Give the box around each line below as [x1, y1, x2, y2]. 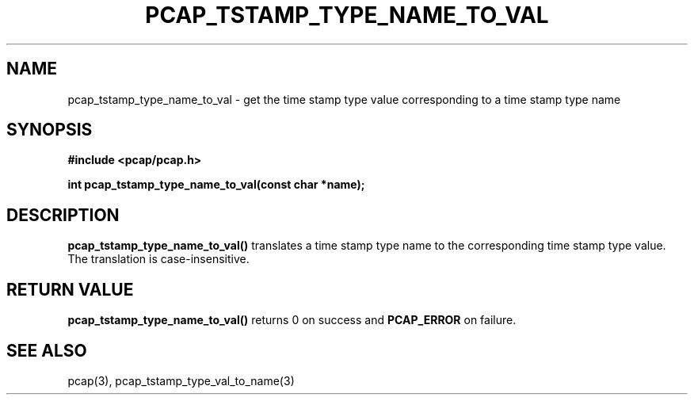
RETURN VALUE [6, 279, 134, 300]
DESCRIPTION [6, 204, 120, 225]
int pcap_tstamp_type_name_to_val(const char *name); [67, 178, 365, 192]
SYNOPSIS [6, 120, 93, 140]
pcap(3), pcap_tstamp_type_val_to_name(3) [67, 373, 295, 388]
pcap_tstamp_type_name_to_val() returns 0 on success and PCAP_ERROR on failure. [67, 313, 517, 327]
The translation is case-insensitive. [67, 252, 250, 266]
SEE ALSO [6, 340, 87, 361]
